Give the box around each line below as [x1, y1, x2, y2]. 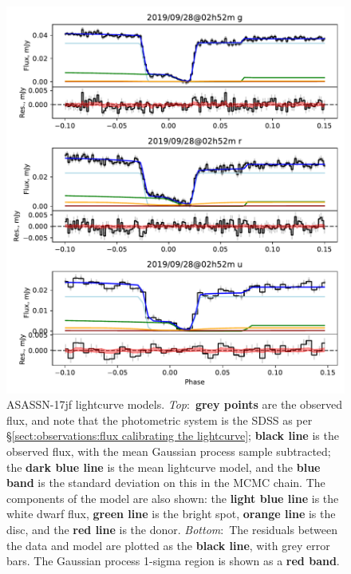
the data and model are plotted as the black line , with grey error [6, 536, 330, 553]
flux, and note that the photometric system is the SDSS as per [6, 411, 313, 428]
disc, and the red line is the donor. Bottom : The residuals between [6, 521, 338, 537]
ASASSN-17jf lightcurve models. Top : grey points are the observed [6, 396, 343, 413]
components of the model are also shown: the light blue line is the [6, 489, 339, 506]
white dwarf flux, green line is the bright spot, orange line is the [6, 505, 336, 522]
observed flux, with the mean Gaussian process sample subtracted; [6, 442, 331, 459]
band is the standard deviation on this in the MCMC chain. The [6, 474, 325, 491]
